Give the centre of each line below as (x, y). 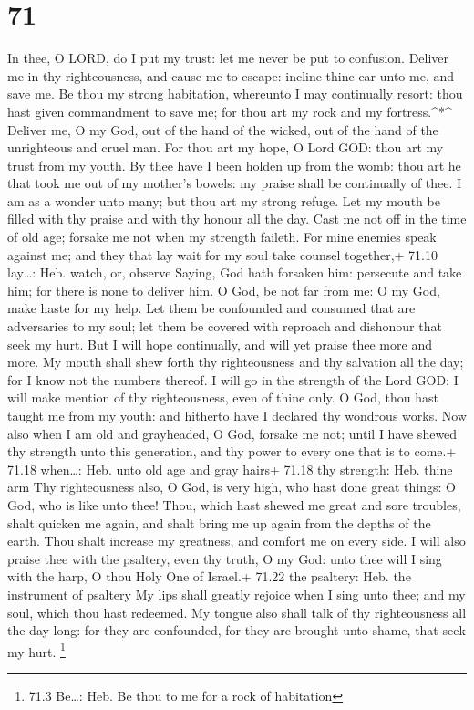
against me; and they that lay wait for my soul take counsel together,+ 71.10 (223, 254)
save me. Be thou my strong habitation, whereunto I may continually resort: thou (235, 94)
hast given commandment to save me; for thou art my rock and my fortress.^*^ (230, 111)
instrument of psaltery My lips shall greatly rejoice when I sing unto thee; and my (237, 594)
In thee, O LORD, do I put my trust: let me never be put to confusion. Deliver (228, 58)
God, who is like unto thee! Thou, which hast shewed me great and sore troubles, (234, 504)
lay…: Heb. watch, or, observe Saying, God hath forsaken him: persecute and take (235, 272)
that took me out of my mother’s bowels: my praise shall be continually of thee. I (235, 183)
